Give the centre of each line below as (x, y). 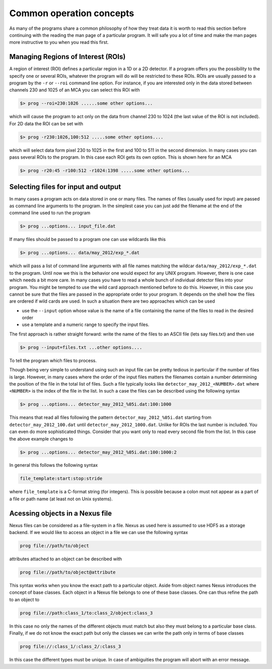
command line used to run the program (50, 213)
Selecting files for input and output (65, 187)
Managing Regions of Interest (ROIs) (67, 57)
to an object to (24, 599)
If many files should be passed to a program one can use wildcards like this (88, 240)
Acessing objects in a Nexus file (60, 513)
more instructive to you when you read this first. (59, 42)
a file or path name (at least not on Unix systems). (61, 499)
